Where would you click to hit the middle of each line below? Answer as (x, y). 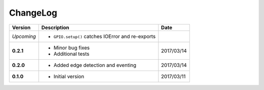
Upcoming (24, 36)
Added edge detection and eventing (95, 65)
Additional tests (72, 54)
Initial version (69, 76)
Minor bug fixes (72, 47)
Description (55, 27)
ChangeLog (33, 13)
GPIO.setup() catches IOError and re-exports (105, 36)
